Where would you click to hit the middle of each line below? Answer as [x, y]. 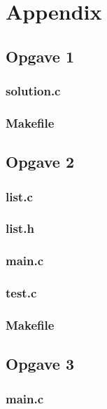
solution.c [33, 91]
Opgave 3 [40, 364]
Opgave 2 [40, 162]
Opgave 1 [40, 56]
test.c [21, 293]
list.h [20, 228]
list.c [19, 196]
